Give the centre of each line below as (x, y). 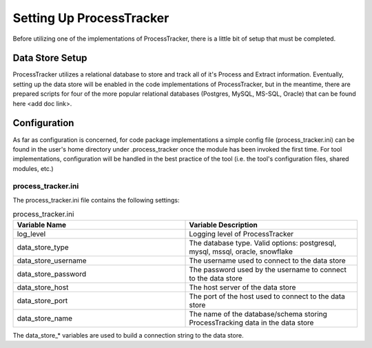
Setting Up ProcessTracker (91, 18)
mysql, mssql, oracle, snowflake (241, 252)
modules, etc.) (33, 168)
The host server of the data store (242, 287)
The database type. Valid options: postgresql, (263, 243)
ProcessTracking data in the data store (251, 323)
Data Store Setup (50, 58)
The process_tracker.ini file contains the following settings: (96, 200)
